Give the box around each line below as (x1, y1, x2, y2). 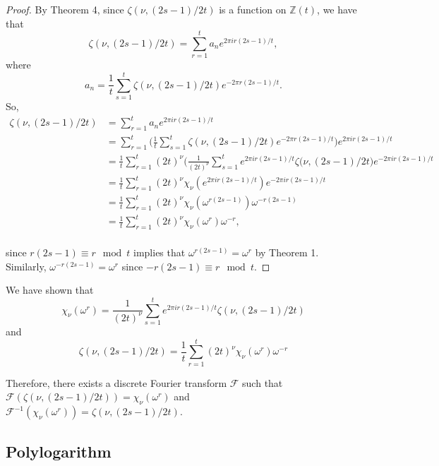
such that (242, 375, 283, 390)
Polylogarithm (6, 440, 112, 462)
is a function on (219, 2, 287, 16)
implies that (133, 245, 186, 260)
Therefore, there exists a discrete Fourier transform (6, 375, 227, 390)
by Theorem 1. (255, 245, 319, 260)
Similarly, (6, 258, 47, 273)
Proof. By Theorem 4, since (6, 2, 124, 16)
